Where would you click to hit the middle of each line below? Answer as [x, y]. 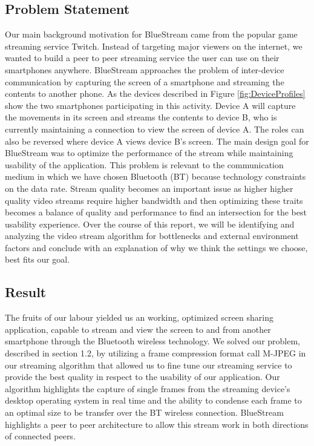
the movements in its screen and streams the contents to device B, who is [141, 117]
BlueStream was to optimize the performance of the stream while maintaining [149, 153]
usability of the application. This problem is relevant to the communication [144, 164]
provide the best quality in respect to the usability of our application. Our [142, 377]
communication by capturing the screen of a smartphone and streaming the [145, 81]
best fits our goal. [38, 259]
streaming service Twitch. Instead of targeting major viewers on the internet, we [154, 46]
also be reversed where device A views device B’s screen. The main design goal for [157, 141]
